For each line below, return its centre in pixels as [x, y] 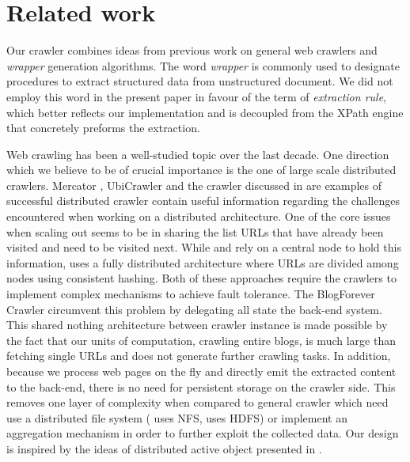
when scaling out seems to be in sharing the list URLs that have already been [195, 231]
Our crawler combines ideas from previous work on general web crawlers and [192, 50]
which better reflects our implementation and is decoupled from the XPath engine [205, 112]
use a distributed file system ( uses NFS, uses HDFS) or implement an [177, 417]
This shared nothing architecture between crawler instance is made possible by [197, 325]
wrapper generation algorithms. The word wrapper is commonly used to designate [203, 65]
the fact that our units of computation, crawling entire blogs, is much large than [201, 340]
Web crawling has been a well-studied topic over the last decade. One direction [198, 154]
